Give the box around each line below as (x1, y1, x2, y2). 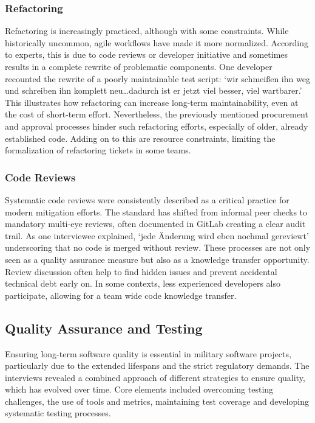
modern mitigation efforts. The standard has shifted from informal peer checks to (5, 205, 308, 218)
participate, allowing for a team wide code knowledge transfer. (5, 288, 237, 301)
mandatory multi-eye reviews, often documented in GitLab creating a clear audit (5, 217, 306, 230)
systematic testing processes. (5, 407, 111, 419)
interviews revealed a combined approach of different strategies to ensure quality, (5, 371, 305, 383)
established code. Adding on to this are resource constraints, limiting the (5, 131, 276, 144)
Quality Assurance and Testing (5, 318, 203, 337)
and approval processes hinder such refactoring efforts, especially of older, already (5, 119, 308, 132)
